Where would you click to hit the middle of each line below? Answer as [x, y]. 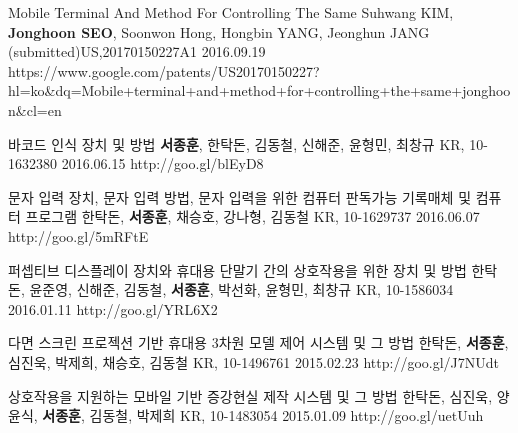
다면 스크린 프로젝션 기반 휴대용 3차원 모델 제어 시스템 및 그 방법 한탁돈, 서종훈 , [258, 342]
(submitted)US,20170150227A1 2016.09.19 [137, 51]
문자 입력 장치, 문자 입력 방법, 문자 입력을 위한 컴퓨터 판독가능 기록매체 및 [240, 196]
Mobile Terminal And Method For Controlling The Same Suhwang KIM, [231, 12]
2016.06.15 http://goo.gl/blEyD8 [162, 163]
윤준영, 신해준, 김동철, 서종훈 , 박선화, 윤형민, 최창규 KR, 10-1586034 [241, 289]
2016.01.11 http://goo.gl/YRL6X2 [113, 308]
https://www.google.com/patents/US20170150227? [164, 70]
